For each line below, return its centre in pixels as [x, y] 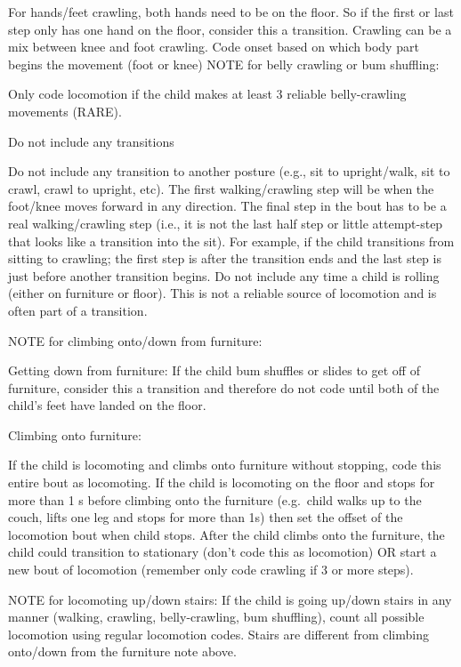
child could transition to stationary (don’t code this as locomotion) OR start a [222, 552]
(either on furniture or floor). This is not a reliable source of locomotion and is [222, 293]
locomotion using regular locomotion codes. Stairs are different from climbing [218, 634]
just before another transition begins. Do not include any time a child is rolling [224, 275]
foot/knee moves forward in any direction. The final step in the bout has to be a [227, 206]
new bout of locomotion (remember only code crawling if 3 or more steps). [211, 570]
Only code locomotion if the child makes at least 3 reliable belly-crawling [207, 94]
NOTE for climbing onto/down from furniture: [135, 340]
